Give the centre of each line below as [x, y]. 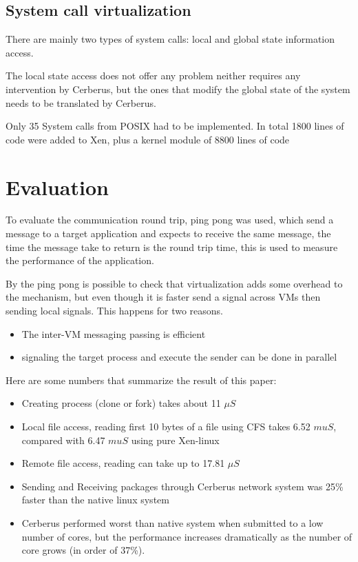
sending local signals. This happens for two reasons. [115, 311]
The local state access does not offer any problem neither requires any [153, 76]
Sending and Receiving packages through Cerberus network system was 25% [182, 486]
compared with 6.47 [63, 440]
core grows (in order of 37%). [83, 550]
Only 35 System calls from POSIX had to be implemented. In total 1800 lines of [175, 126]
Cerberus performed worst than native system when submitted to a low [172, 522]
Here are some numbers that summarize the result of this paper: [141, 380]
